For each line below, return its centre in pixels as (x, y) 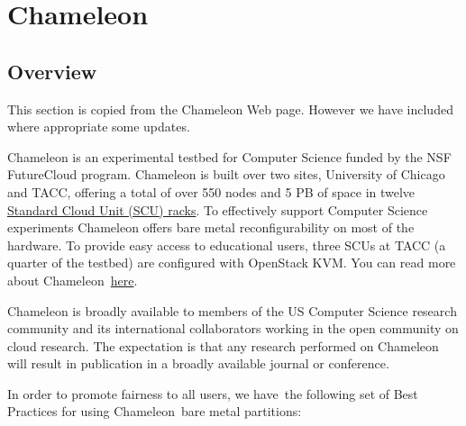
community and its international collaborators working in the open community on (233, 328)
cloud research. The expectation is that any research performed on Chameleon (223, 345)
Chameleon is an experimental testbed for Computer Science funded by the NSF (229, 156)
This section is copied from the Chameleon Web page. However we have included (230, 109)
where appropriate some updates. (99, 127)
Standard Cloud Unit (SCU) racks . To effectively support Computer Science (218, 209)
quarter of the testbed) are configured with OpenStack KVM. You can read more (232, 263)
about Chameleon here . (73, 280)
